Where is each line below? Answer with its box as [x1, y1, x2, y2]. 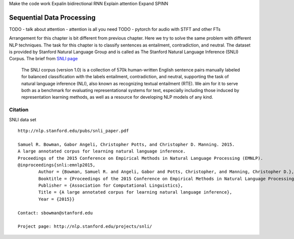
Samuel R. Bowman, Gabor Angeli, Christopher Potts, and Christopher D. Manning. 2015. [18, 142, 235, 147]
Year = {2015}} [38, 196, 75, 202]
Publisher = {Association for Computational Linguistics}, [38, 183, 183, 188]
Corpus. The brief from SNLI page [9, 56, 78, 62]
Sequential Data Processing [9, 13, 96, 22]
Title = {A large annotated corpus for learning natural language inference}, [38, 190, 232, 195]
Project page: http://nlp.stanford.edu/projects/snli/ [18, 224, 152, 229]
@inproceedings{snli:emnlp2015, [18, 162, 96, 168]
